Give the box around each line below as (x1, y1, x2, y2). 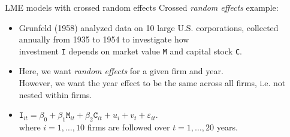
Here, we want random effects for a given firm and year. (19, 65, 223, 77)
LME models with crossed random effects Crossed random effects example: (5, 1, 279, 13)
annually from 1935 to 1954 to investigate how (19, 33, 189, 45)
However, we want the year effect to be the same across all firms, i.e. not (19, 77, 286, 89)
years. (216, 121, 238, 133)
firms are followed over (87, 121, 170, 133)
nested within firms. (19, 88, 92, 101)
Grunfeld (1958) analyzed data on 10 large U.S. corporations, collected (19, 21, 279, 34)
